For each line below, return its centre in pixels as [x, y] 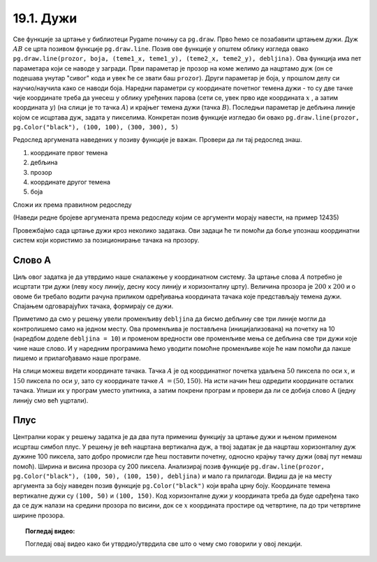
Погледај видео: [50, 531]
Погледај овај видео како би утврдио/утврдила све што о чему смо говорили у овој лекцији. [164, 544]
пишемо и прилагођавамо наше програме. [77, 358]
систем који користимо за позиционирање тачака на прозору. [106, 240]
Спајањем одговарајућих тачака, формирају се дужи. [93, 306]
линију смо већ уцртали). [51, 400]
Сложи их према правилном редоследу [72, 204]
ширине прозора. [39, 515]
